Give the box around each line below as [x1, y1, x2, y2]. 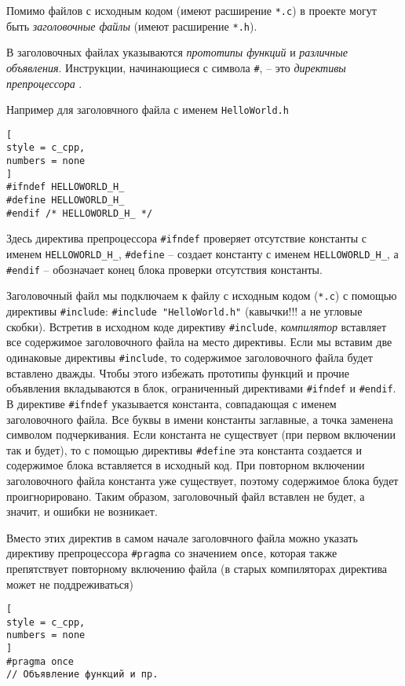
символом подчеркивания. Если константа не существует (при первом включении [6, 426, 396, 443]
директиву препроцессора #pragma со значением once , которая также [6, 545, 337, 561]
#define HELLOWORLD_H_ [6, 195, 125, 206]
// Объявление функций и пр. [6, 669, 159, 681]
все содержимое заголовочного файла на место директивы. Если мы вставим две [6, 334, 392, 350]
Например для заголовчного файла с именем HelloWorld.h [6, 101, 289, 118]
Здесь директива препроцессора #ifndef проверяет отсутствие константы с [6, 230, 367, 246]
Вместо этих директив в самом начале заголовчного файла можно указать [6, 529, 358, 546]
